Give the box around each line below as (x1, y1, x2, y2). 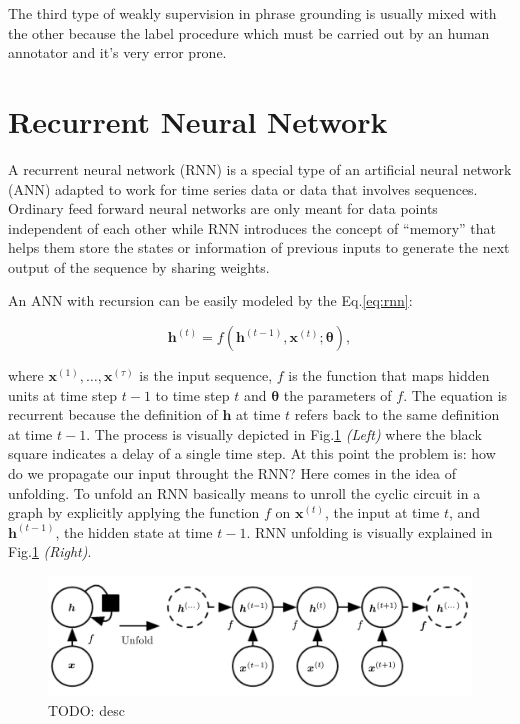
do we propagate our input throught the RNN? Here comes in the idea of (8, 463, 457, 484)
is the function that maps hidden (288, 365, 490, 386)
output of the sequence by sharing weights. (8, 256, 270, 277)
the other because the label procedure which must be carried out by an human (8, 22, 490, 43)
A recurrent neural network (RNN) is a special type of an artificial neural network (8, 158, 512, 179)
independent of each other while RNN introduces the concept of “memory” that (8, 217, 497, 238)
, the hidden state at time (55, 521, 213, 542)
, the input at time (324, 502, 440, 523)
